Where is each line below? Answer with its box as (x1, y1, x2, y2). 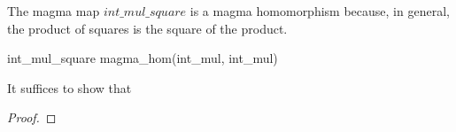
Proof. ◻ (7, 108, 57, 127)
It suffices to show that (7, 78, 132, 97)
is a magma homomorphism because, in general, (189, 2, 450, 19)
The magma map (7, 2, 100, 19)
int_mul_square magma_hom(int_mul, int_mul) (7, 49, 278, 67)
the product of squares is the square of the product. (7, 19, 288, 37)
